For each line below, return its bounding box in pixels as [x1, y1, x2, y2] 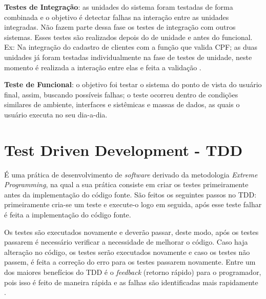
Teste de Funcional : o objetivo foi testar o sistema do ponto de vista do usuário [4, 79, 262, 90]
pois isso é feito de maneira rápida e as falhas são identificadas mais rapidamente [4, 276, 258, 287]
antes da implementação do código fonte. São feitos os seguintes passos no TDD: [4, 189, 257, 200]
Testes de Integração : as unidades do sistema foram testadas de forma [4, 2, 233, 12]
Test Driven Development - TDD [4, 139, 243, 160]
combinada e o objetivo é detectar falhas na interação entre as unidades [4, 11, 229, 22]
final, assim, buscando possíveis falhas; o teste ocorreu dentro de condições [4, 89, 238, 99]
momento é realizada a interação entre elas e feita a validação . [4, 62, 201, 72]
